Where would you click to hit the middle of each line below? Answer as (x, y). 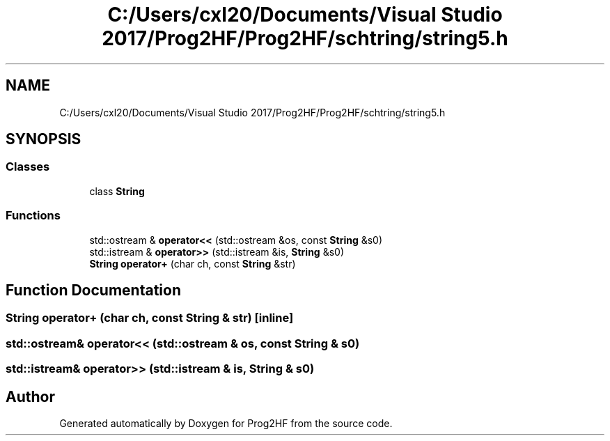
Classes (28, 167)
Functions (33, 216)
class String (117, 191)
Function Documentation (93, 290)
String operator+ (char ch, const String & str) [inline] (150, 318)
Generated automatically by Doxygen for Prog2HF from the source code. (226, 423)
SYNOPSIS (44, 139)
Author (30, 396)
